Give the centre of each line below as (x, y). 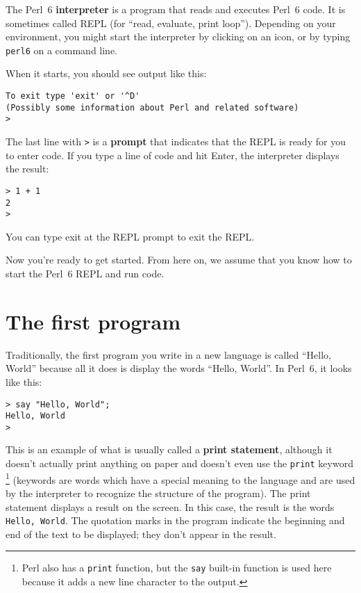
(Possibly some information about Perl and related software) (152, 107)
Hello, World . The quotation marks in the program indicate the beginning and (175, 520)
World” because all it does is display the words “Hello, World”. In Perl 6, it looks (179, 368)
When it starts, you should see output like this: (106, 73)
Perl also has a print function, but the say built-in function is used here (177, 568)
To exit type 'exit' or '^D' (73, 96)
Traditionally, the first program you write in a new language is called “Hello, (168, 354)
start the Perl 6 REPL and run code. (85, 273)
